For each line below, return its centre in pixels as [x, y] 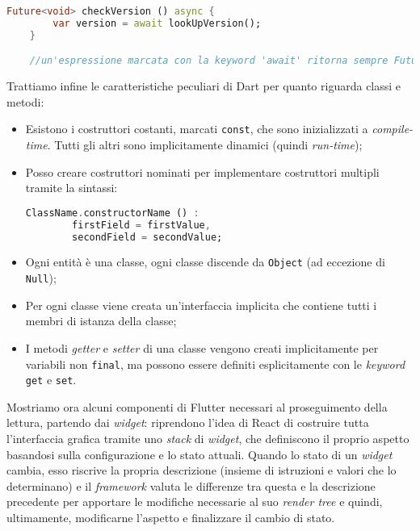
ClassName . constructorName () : [112, 213]
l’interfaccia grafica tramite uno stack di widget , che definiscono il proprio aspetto [208, 438]
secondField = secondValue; [147, 237]
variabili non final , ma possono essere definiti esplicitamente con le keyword [215, 364]
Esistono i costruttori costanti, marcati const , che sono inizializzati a [197, 129]
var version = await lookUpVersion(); [157, 23]
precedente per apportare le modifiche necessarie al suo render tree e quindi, [195, 502]
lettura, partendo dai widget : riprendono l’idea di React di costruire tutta [188, 422]
